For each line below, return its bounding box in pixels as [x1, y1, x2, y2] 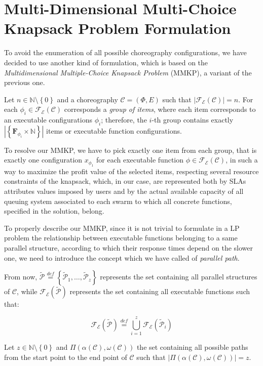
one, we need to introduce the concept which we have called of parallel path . [4, 252, 240, 263]
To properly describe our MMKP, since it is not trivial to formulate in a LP [4, 222, 240, 233]
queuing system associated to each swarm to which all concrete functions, [4, 195, 232, 206]
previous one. [4, 77, 45, 88]
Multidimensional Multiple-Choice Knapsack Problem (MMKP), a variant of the [4, 67, 252, 77]
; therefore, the [101, 114, 147, 125]
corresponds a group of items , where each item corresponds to [64, 104, 256, 114]
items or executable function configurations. [46, 125, 182, 136]
